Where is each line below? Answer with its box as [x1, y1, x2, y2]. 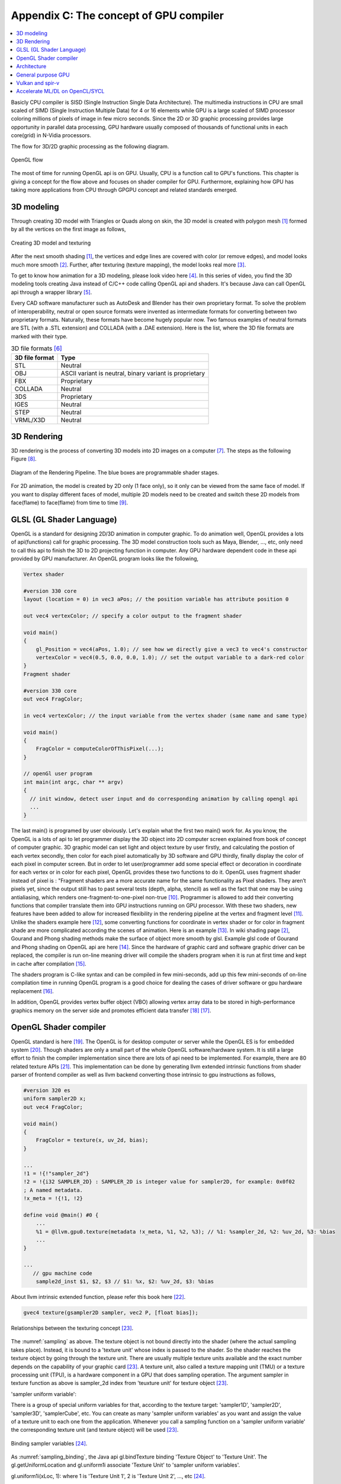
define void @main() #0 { [23, 1212, 99, 1218]
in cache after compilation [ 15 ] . [11, 960, 87, 967]
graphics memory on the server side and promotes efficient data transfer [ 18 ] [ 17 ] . [11, 1007, 211, 1014]
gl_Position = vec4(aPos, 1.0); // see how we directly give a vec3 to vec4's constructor [36, 646, 308, 652]
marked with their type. [11, 332, 68, 340]
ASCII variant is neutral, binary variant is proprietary [60, 369, 205, 377]
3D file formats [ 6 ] [11, 344, 62, 353]
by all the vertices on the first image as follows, [11, 226, 127, 233]
